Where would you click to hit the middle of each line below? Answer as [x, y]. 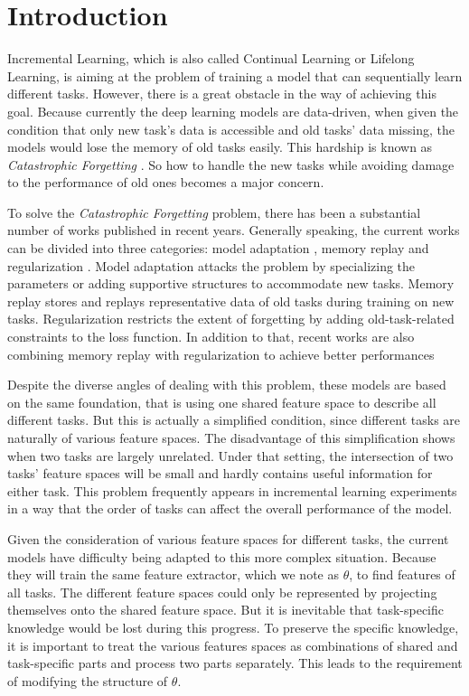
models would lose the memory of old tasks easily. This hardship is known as [220, 147]
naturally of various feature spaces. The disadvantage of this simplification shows [231, 437]
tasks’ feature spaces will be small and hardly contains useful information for [220, 473]
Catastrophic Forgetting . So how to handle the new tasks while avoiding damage [231, 164]
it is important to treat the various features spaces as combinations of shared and [233, 645]
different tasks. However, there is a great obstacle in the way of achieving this [222, 94]
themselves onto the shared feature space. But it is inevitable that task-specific [225, 610]
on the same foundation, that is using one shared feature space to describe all [222, 402]
